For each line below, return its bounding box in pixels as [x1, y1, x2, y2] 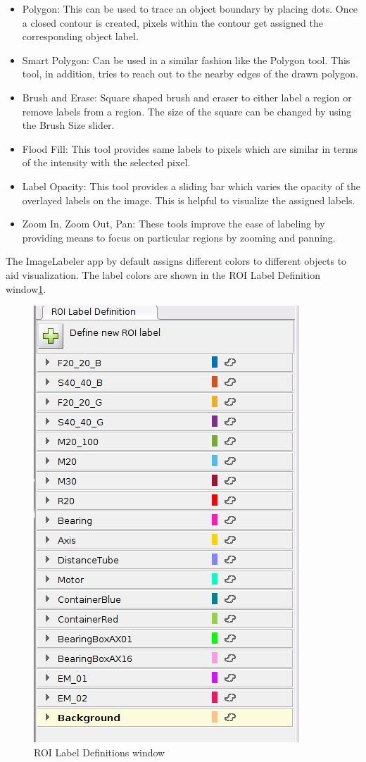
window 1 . [6, 281, 46, 296]
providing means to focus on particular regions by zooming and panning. [22, 230, 336, 244]
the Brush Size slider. [22, 118, 115, 132]
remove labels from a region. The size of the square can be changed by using [22, 104, 352, 118]
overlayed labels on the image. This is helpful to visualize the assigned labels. [22, 192, 355, 207]
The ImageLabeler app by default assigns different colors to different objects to [6, 254, 347, 268]
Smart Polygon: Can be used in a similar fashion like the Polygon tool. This [22, 52, 351, 67]
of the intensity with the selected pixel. [22, 155, 191, 170]
